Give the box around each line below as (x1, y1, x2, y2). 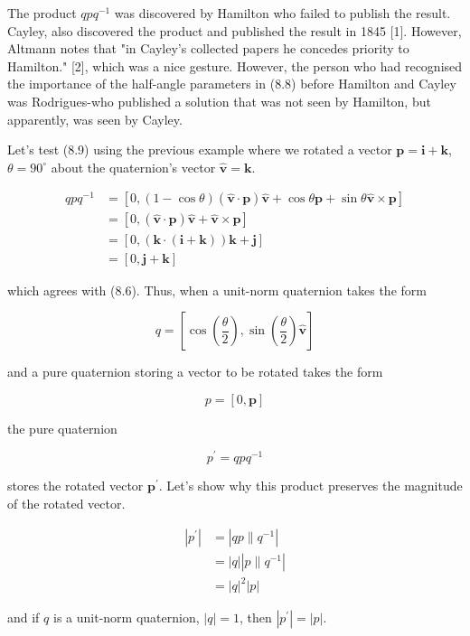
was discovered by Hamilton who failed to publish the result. (114, 4, 451, 22)
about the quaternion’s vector (51, 157, 216, 176)
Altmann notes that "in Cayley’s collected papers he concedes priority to (7, 39, 409, 58)
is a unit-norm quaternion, (52, 608, 200, 627)
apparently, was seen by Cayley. (7, 109, 183, 128)
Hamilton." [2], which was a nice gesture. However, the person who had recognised (7, 56, 463, 75)
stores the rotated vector (7, 476, 144, 495)
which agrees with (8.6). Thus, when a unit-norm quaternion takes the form (7, 280, 427, 299)
